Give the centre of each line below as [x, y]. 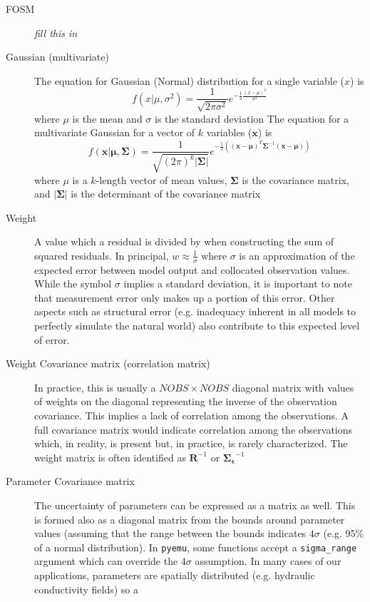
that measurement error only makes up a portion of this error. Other [185, 297]
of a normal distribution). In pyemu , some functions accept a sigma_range [196, 547]
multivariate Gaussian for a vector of [115, 132]
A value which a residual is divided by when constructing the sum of [184, 241]
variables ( [229, 132]
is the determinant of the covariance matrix [166, 194]
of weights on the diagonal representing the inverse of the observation [186, 401]
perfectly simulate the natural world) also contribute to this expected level [197, 326]
